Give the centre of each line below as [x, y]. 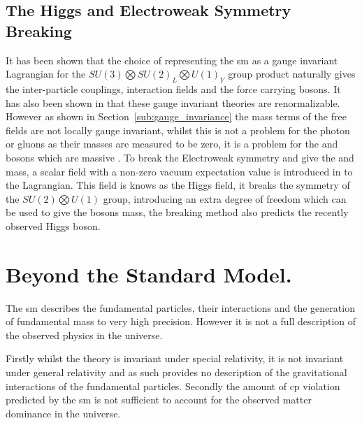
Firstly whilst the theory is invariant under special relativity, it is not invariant [175, 358]
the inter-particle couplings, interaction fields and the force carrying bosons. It [173, 88]
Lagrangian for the [46, 74]
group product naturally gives [292, 74]
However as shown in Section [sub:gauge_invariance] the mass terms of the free [176, 116]
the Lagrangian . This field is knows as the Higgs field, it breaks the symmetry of [178, 185]
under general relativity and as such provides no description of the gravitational [176, 372]
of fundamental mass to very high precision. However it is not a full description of [181, 321]
